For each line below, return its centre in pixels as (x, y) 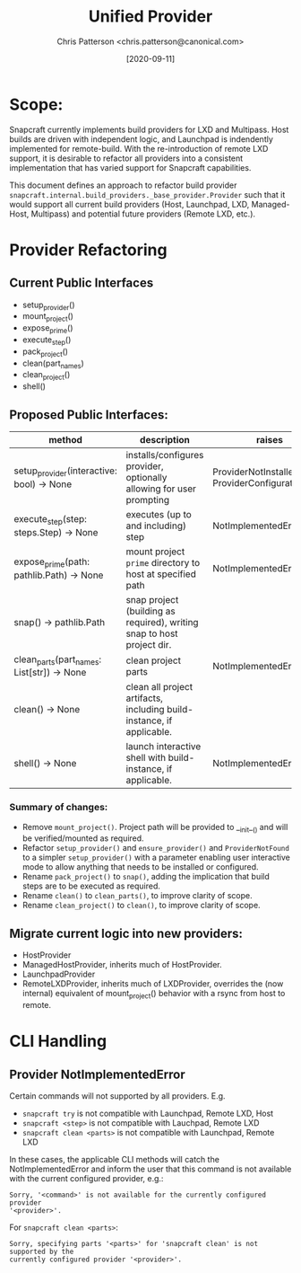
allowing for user (161, 489)
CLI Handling (58, 1042)
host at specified (161, 574)
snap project (152, 600)
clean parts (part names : (58, 660)
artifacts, (145, 698)
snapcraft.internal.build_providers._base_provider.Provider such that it (147, 194)
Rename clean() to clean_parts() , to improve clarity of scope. (137, 896)
